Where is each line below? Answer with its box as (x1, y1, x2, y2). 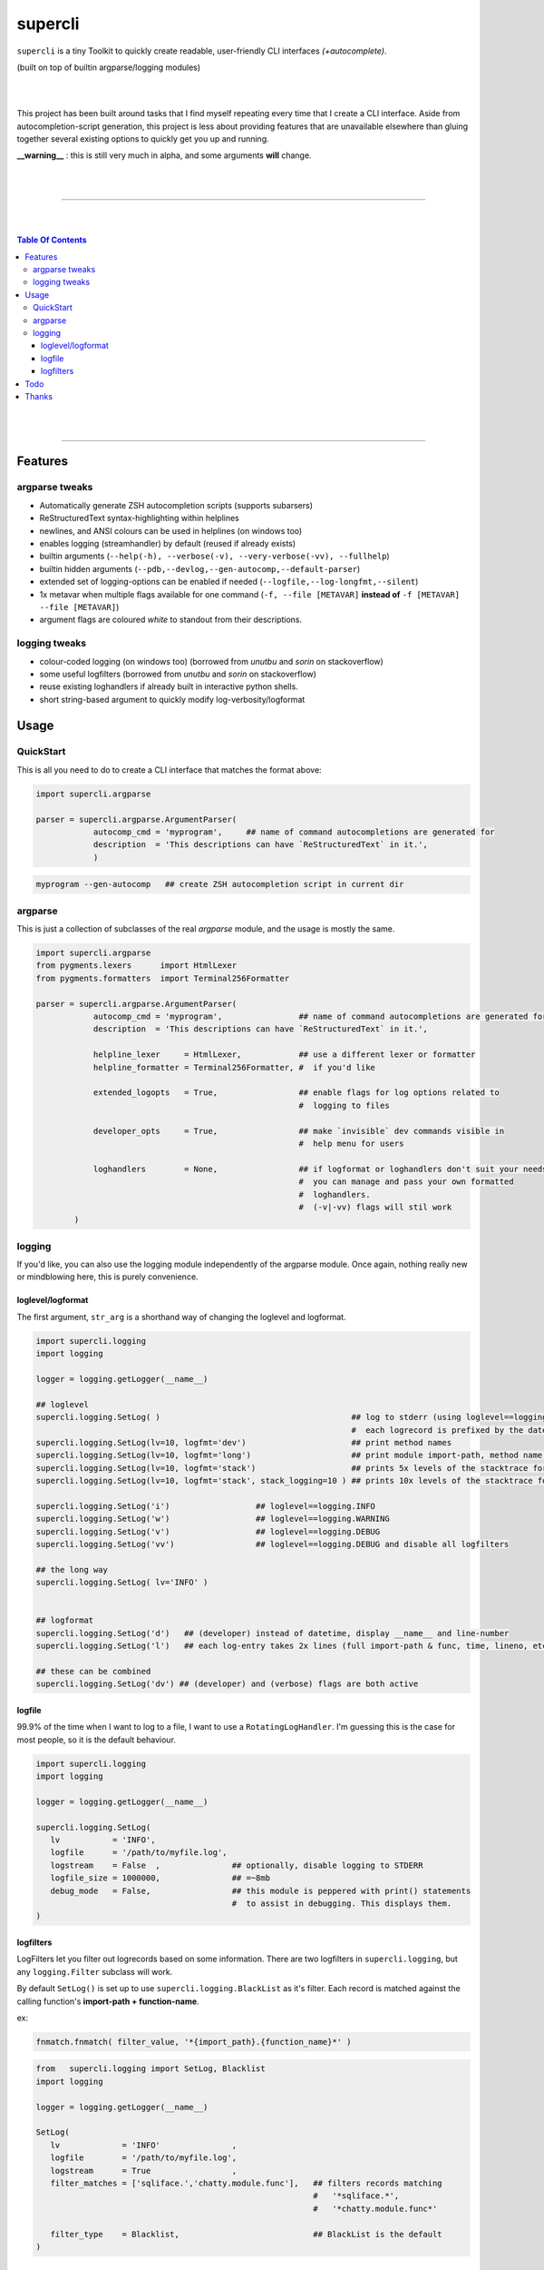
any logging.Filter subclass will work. (16, 1966, 173, 1977)
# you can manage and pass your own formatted (298, 1177, 514, 1187)
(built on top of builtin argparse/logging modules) (16, 62, 201, 73)
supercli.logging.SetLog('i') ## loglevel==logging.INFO (35, 1501, 376, 1511)
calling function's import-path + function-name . (16, 1996, 199, 2007)
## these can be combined (35, 1666, 151, 1676)
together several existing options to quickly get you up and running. (16, 133, 269, 144)
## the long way (35, 1564, 109, 1574)
